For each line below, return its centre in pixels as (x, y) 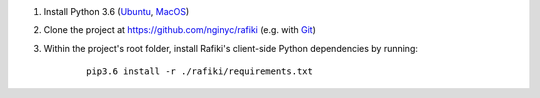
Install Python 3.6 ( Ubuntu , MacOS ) (116, 11)
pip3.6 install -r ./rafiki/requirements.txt (200, 71)
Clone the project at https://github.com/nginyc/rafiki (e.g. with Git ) (180, 30)
